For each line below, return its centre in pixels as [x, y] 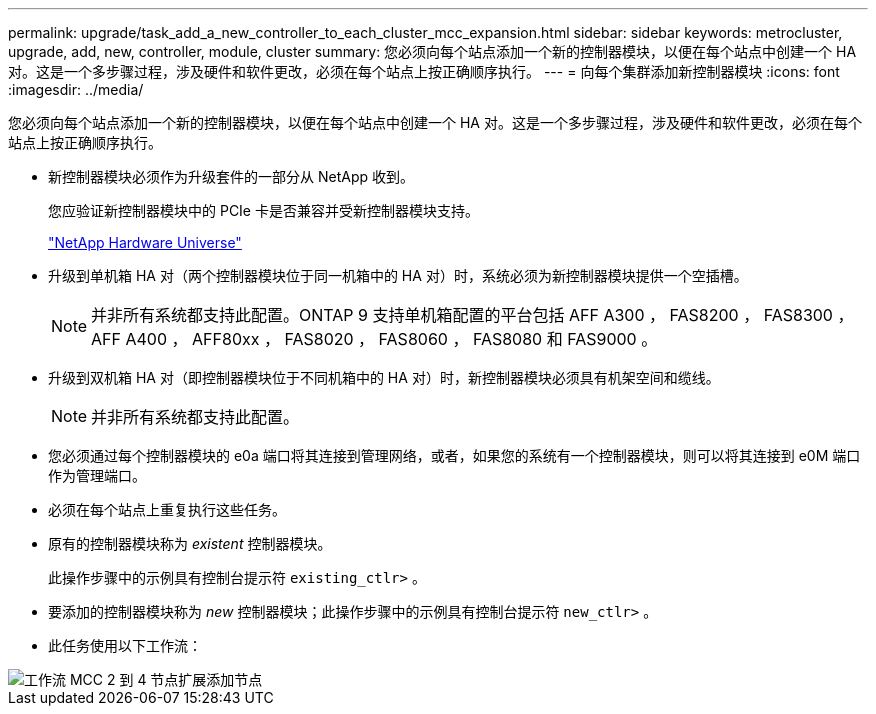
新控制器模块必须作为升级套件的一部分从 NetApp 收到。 [231, 176]
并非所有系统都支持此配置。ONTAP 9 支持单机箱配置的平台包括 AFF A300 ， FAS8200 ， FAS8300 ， [472, 315]
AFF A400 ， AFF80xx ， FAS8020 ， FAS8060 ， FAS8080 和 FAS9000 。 [374, 339]
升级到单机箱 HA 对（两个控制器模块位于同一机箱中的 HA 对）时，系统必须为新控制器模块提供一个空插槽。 [398, 275]
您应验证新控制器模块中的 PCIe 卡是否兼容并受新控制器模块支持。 [263, 210]
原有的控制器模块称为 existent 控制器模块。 [190, 543]
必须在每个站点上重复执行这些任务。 [167, 509]
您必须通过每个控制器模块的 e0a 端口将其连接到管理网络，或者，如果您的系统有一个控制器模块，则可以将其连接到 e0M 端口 [454, 455]
